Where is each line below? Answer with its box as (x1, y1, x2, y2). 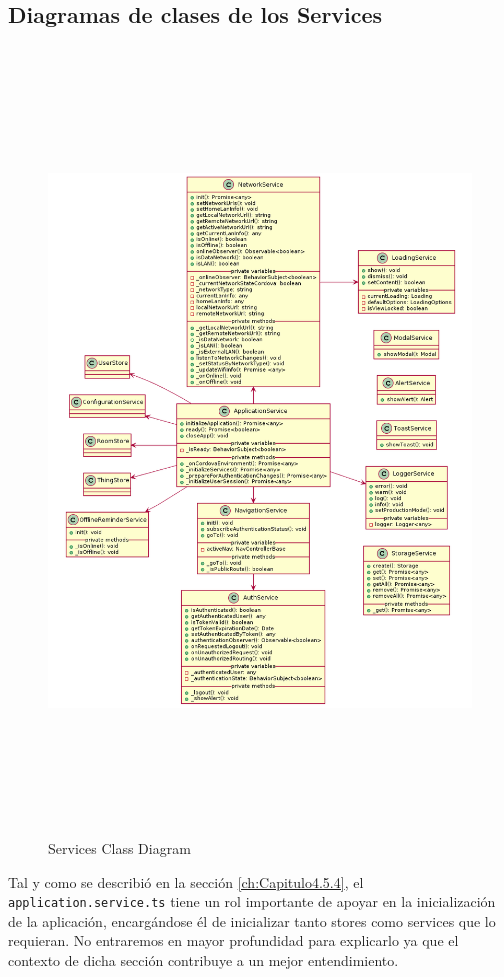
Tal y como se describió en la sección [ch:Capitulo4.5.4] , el (8, 871, 364, 892)
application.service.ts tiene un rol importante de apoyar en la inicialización (8, 891, 496, 912)
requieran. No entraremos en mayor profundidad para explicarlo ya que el (8, 930, 459, 951)
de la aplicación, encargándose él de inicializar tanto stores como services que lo (8, 910, 496, 931)
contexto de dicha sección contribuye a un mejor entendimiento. (8, 950, 399, 971)
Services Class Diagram (48, 837, 191, 858)
